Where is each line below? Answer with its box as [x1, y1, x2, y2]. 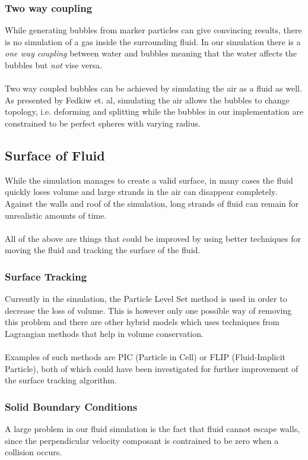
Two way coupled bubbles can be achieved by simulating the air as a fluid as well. [5, 82, 302, 94]
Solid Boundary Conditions [5, 399, 138, 414]
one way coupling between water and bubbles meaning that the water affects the [5, 47, 297, 59]
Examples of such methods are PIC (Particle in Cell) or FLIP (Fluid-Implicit [5, 351, 286, 363]
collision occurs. [5, 446, 62, 458]
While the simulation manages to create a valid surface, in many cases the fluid [5, 174, 293, 186]
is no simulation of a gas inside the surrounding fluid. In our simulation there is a [5, 35, 301, 48]
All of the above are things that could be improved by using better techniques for [5, 232, 301, 244]
